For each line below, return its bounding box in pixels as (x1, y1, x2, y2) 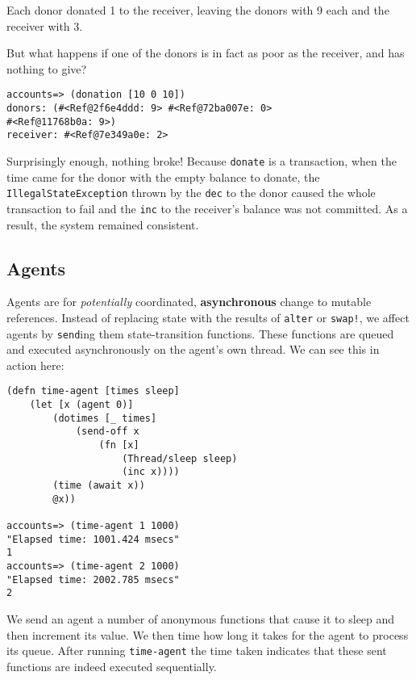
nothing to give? (6, 60, 87, 77)
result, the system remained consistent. (6, 216, 199, 233)
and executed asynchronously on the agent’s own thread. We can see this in (6, 341, 380, 358)
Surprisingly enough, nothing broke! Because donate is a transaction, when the (6, 153, 397, 169)
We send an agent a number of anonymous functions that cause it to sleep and (6, 610, 395, 627)
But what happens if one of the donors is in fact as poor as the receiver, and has (6, 44, 405, 61)
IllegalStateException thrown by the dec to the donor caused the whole (6, 184, 376, 201)
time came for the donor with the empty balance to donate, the (6, 168, 320, 185)
